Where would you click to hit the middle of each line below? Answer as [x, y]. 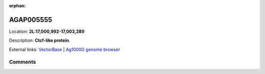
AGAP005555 [31, 20]
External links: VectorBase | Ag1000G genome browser [65, 49]
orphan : [17, 6]
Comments [23, 62]
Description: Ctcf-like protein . [40, 40]
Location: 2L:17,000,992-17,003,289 [47, 31]
